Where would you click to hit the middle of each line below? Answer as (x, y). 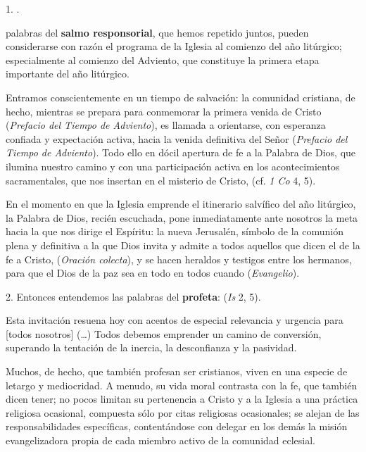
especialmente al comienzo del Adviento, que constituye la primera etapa (163, 59)
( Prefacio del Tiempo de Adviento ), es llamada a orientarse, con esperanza (166, 125)
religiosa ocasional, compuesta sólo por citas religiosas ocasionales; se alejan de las (183, 412)
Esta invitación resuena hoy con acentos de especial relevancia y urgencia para (175, 320)
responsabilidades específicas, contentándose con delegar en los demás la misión (177, 426)
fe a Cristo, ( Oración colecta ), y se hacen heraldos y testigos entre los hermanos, (179, 259)
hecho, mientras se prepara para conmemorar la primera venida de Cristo (164, 111)
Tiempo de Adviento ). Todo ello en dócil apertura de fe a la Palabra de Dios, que (181, 152)
